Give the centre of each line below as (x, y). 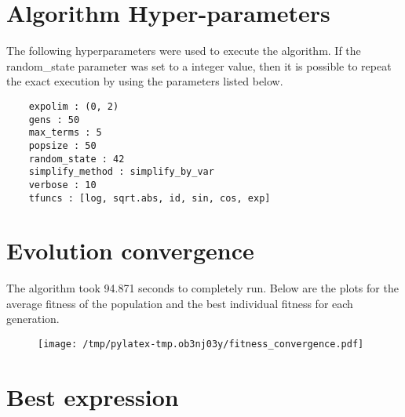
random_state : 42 (77, 159)
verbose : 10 (62, 185)
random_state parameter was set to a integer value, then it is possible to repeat (199, 65)
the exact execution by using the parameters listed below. (145, 81)
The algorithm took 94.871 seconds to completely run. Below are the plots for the (202, 288)
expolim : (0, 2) (74, 106)
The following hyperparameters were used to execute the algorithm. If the (184, 51)
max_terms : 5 (65, 133)
